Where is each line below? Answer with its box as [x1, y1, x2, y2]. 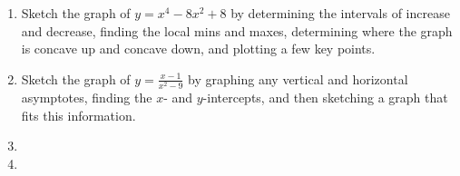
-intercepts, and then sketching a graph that [202, 87, 448, 106]
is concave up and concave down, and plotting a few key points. [21, 39, 376, 58]
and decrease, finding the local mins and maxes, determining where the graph [21, 21, 453, 40]
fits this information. [21, 105, 136, 124]
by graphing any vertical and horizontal [188, 69, 408, 88]
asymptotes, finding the [21, 87, 152, 106]
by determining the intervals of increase [230, 4, 450, 22]
